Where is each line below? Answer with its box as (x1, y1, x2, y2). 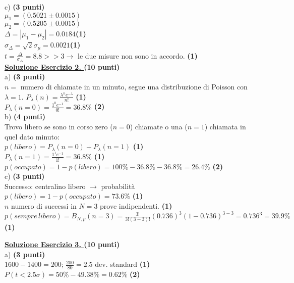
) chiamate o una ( (130, 121, 188, 131)
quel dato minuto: (5, 131, 60, 141)
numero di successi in (11, 201, 77, 211)
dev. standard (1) (95, 259, 150, 269)
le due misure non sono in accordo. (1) (77, 50, 198, 61)
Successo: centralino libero (5, 180, 86, 191)
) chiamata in (204, 121, 246, 131)
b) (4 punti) (5, 111, 45, 122)
